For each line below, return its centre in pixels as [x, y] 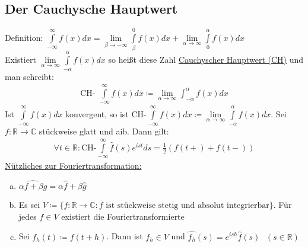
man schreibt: [29, 76]
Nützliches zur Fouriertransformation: [73, 166]
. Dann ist [125, 236]
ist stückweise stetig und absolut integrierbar [188, 206]
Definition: [24, 37]
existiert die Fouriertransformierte [123, 216]
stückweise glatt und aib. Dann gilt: [104, 131]
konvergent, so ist [97, 114]
